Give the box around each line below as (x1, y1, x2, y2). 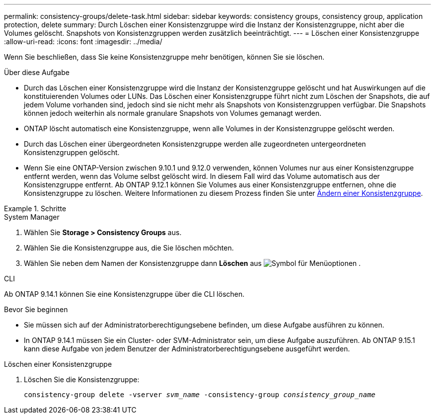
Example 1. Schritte (4, 204, 67, 213)
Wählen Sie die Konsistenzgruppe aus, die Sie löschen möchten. (24, 244, 234, 252)
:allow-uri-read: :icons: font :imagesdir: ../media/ (4, 37, 162, 46)
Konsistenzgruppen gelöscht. (24, 148, 120, 157)
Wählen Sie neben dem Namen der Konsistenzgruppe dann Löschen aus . (24, 259, 361, 267)
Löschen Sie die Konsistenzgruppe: (24, 375, 140, 384)
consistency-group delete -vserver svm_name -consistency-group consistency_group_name (24, 391, 376, 399)
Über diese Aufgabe (4, 68, 70, 77)
